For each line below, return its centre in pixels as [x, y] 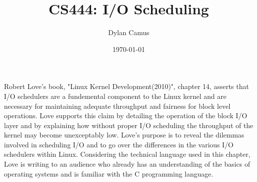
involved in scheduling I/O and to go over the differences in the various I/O [119, 144]
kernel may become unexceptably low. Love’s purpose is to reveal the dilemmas [124, 135]
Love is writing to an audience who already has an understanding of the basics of [127, 164]
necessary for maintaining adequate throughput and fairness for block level [117, 106]
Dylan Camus [129, 32]
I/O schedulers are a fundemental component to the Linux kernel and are [115, 96]
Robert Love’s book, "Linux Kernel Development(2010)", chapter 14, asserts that [127, 86]
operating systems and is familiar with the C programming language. [109, 173]
